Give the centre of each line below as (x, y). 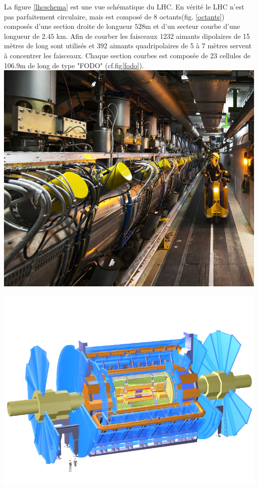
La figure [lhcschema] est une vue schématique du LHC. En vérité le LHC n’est (124, 6)
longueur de (22, 36)
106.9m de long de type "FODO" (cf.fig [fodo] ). (74, 65)
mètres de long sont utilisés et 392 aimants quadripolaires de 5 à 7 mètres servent (128, 46)
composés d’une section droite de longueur (68, 26)
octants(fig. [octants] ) (192, 16)
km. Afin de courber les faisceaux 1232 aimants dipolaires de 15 (153, 36)
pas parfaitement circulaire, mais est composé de (78, 16)
